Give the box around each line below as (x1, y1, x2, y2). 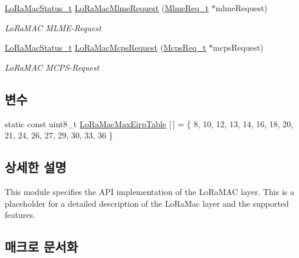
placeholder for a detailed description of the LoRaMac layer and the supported (5, 197, 289, 209)
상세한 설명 (5, 158, 67, 176)
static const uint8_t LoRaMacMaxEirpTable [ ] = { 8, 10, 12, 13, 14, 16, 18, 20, (5, 117, 294, 130)
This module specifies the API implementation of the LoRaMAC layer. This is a (5, 185, 294, 197)
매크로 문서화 (5, 237, 78, 256)
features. (5, 209, 35, 221)
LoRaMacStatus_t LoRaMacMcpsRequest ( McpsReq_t (5, 41, 206, 54)
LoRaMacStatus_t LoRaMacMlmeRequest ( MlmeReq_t (5, 2, 209, 14)
